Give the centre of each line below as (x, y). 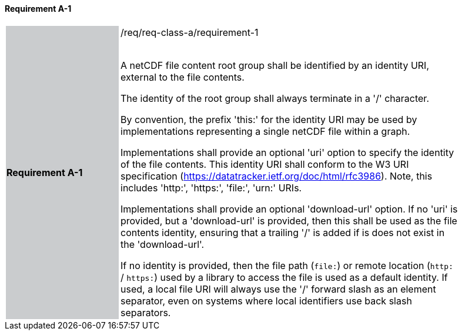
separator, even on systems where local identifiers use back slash (266, 301)
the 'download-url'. (163, 244)
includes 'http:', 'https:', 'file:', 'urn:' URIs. (211, 188)
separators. (146, 312)
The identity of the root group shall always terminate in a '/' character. (275, 98)
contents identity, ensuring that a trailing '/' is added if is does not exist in (283, 232)
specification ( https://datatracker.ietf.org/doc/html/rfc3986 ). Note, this (277, 176)
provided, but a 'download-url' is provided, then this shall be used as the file (289, 220)
